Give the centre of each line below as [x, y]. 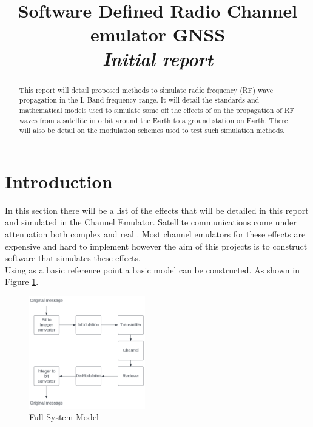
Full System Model [64, 417]
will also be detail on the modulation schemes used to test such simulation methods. [152, 130]
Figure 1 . [22, 282]
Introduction [59, 181]
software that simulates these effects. [73, 258]
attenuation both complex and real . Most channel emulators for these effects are [155, 234]
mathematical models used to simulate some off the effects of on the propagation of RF [157, 110]
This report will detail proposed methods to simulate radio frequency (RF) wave [146, 90]
